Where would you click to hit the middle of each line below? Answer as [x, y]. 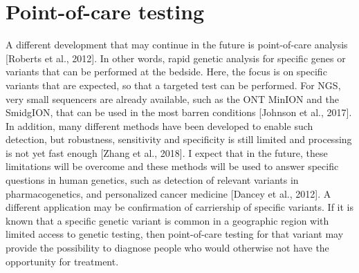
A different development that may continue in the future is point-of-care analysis [177, 45]
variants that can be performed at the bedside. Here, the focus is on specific [166, 72]
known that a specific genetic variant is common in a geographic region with [167, 220]
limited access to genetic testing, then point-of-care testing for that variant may [175, 234]
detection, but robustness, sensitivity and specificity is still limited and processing [179, 139]
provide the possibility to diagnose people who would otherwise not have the [167, 248]
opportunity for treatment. [62, 261]
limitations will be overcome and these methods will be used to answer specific [172, 166]
